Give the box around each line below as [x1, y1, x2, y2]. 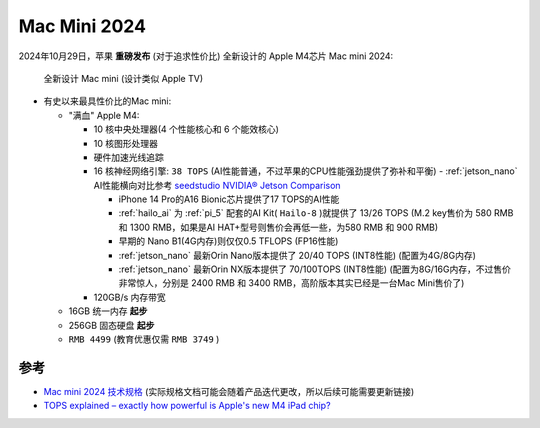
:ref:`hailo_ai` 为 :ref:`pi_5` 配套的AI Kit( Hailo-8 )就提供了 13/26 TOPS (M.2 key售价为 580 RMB [118, 207, 514, 219]
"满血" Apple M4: [68, 109, 140, 121]
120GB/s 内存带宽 [93, 291, 167, 303]
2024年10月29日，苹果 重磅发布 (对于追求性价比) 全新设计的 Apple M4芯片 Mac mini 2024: [18, 50, 394, 62]
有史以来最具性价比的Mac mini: [43, 95, 172, 107]
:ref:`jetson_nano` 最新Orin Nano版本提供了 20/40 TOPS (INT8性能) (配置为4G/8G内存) [118, 249, 477, 261]
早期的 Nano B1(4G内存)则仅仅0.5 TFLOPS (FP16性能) [118, 235, 339, 247]
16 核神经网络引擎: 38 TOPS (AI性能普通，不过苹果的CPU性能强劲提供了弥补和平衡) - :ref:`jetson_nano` [93, 165, 518, 177]
